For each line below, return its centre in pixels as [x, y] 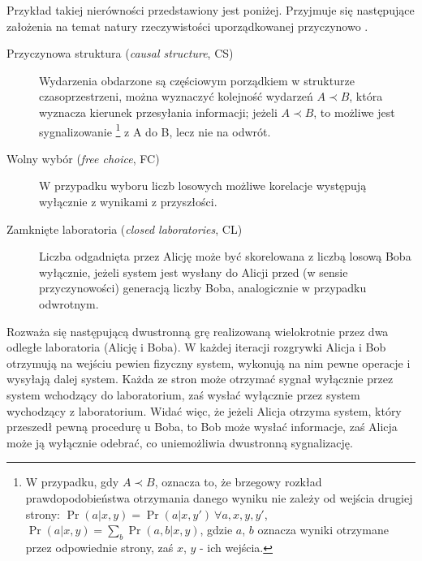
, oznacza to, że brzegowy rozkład [238, 482]
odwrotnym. [69, 303]
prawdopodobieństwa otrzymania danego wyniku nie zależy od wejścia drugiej [219, 497]
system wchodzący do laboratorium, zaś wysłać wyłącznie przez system [183, 394]
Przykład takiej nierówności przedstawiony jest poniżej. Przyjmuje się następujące [211, 10]
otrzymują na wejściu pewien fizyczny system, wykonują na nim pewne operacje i [209, 362]
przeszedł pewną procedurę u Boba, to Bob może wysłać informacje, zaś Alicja [202, 427]
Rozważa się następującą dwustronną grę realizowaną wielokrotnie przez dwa [198, 331]
